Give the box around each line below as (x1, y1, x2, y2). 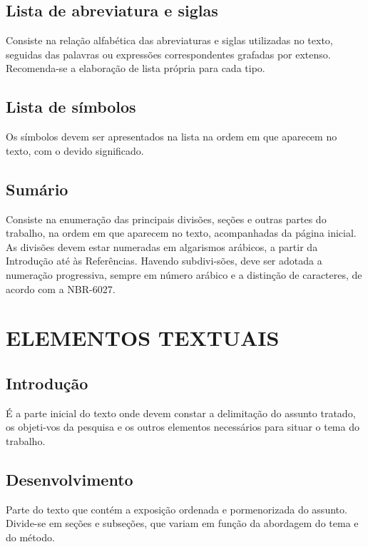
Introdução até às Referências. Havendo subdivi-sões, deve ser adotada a (6, 253, 322, 268)
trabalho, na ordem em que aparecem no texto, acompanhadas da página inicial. (6, 225, 357, 240)
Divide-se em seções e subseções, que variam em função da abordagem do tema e (6, 516, 359, 531)
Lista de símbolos (6, 96, 136, 118)
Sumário (6, 178, 68, 200)
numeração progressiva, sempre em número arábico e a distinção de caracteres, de (6, 267, 362, 282)
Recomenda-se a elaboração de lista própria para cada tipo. (6, 61, 265, 76)
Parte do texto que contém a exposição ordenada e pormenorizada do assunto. (6, 501, 347, 516)
